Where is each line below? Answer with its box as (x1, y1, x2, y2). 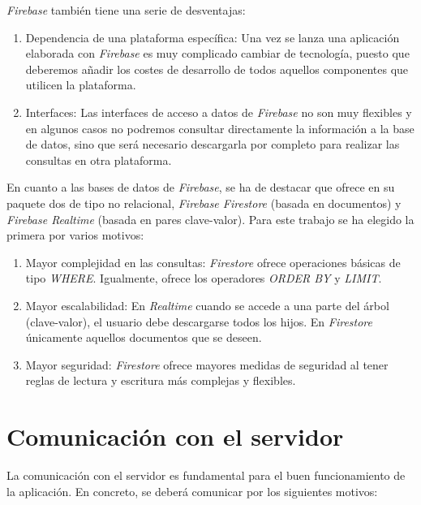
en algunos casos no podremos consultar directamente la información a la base (25, 119, 415, 136)
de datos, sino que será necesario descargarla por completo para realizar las (25, 136, 400, 153)
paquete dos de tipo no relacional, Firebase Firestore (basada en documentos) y (6, 194, 402, 211)
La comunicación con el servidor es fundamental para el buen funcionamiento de (6, 467, 406, 483)
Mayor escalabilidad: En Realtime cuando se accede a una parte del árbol (25, 296, 389, 313)
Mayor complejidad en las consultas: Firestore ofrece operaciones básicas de (25, 253, 401, 270)
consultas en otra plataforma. (25, 151, 172, 168)
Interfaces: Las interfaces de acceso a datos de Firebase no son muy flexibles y (25, 103, 412, 120)
